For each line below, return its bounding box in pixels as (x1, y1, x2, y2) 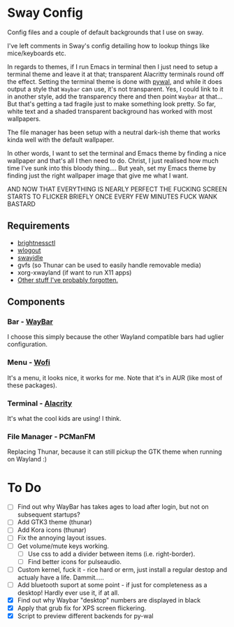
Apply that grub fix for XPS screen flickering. (17, 603, 147, 612)
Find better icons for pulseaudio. (27, 557, 122, 565)
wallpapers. (7, 114, 41, 123)
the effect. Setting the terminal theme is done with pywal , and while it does (7, 77, 222, 85)
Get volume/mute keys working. (17, 542, 110, 550)
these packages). (7, 381, 57, 389)
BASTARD (7, 199, 36, 208)
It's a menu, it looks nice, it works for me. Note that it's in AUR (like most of (7, 373, 223, 382)
